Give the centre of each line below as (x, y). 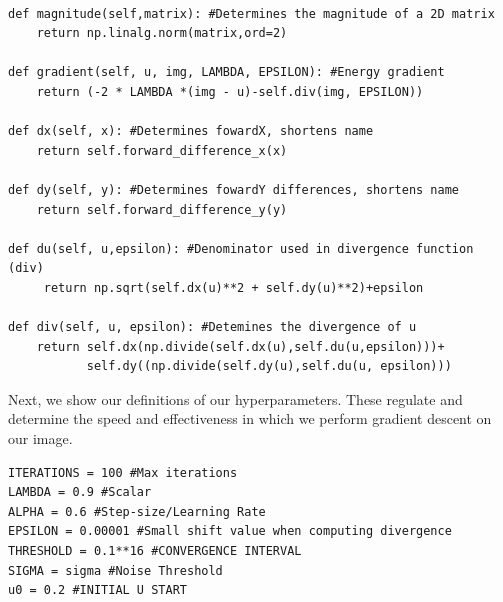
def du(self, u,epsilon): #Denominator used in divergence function (241, 248)
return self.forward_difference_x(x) (162, 150)
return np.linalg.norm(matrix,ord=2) (162, 33)
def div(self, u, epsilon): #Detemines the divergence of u (212, 327)
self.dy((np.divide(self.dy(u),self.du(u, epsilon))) (269, 366)
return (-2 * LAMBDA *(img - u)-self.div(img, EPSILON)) (230, 91)
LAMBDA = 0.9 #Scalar (80, 492)
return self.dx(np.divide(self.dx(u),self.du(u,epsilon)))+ (240, 346)
